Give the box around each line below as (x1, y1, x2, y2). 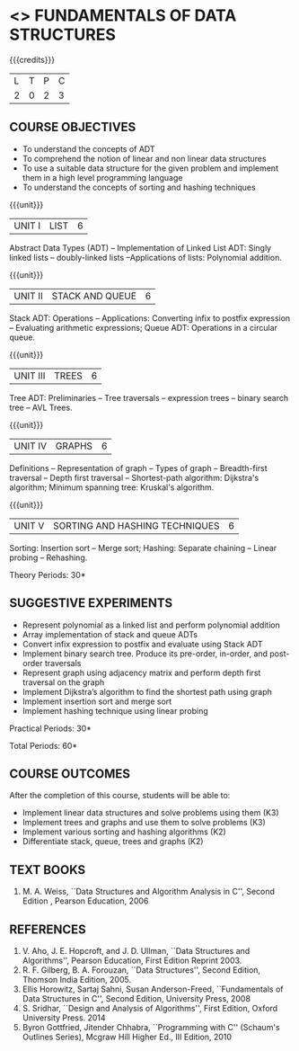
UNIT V (13, 519, 45, 531)
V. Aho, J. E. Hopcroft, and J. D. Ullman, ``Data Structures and (22, 946, 251, 956)
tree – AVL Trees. (9, 402, 74, 413)
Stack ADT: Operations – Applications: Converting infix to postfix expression (9, 312, 291, 324)
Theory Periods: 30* (9, 569, 86, 580)
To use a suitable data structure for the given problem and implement (22, 163, 278, 174)
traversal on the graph (22, 676, 105, 688)
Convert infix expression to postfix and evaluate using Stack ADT (22, 638, 263, 649)
